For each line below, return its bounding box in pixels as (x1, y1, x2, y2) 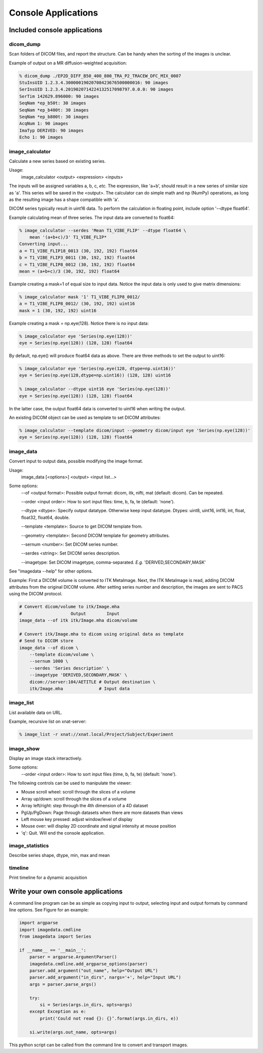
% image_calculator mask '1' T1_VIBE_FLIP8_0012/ (19, 294, 140, 299)
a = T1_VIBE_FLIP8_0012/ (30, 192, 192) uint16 (19, 301, 135, 307)
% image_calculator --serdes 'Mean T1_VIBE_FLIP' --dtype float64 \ (19, 227, 187, 233)
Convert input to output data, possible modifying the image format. (9, 458, 143, 464)
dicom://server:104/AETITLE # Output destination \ (29, 679, 156, 685)
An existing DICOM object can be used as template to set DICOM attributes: (9, 415, 161, 420)
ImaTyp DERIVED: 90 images (19, 127, 84, 133)
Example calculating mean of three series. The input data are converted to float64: (9, 215, 175, 220)
